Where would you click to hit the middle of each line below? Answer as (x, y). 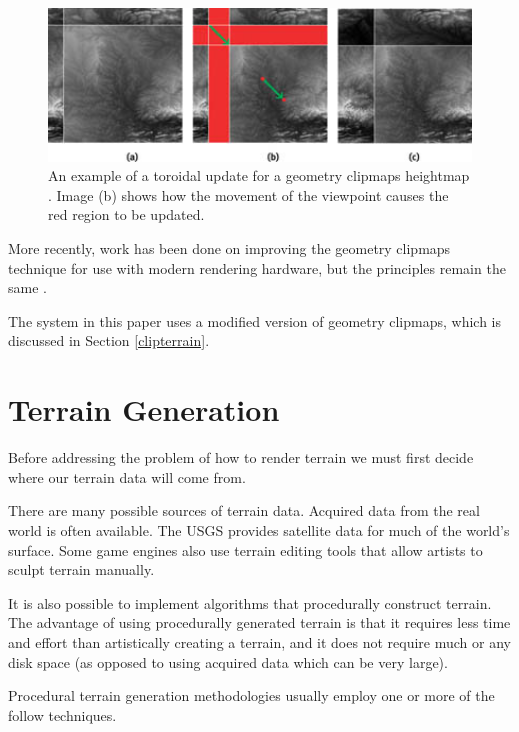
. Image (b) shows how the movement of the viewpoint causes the (248, 194)
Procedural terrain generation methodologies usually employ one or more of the (251, 695)
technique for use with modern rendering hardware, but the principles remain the (257, 267)
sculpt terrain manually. (81, 569)
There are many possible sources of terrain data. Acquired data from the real (244, 510)
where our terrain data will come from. (127, 476)
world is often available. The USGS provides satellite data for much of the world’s (259, 529)
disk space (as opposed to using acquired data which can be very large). (228, 661)
